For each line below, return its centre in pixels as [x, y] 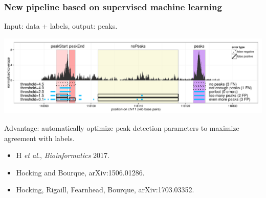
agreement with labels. [39, 138]
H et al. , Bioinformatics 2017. [63, 155]
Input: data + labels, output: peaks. [61, 26]
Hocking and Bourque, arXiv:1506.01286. [80, 172]
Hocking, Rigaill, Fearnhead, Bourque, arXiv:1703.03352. [105, 190]
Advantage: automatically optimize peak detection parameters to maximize [122, 128]
